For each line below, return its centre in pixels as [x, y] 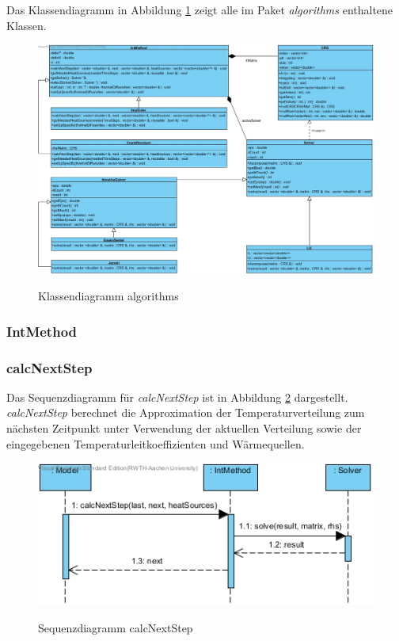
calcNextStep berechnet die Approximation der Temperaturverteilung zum [186, 412]
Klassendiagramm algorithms [108, 296]
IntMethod [42, 331]
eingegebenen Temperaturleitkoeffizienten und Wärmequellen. [156, 443]
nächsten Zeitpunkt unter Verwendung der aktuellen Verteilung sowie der [184, 428]
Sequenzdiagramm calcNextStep [116, 627]
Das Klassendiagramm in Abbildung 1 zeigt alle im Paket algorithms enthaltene [200, 10]
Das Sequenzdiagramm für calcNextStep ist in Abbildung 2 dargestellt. [177, 397]
